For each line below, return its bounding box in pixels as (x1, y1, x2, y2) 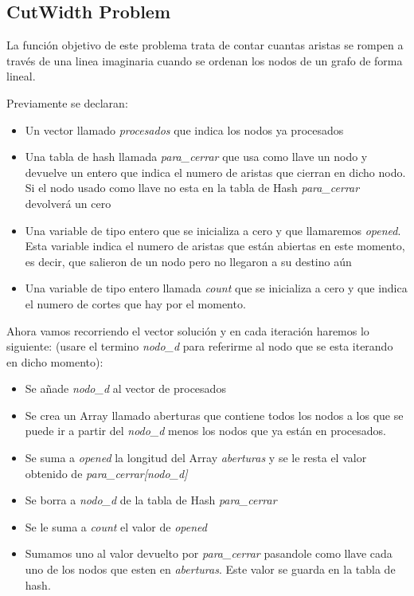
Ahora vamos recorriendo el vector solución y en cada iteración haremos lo (6, 322, 369, 339)
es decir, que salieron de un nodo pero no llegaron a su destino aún (25, 253, 352, 269)
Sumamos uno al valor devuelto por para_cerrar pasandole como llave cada (25, 545, 393, 562)
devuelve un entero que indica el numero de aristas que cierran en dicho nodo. (25, 163, 406, 180)
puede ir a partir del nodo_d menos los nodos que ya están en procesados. (25, 422, 386, 439)
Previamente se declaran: (6, 94, 128, 111)
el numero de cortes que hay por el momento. (25, 295, 246, 312)
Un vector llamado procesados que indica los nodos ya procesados (25, 121, 344, 138)
